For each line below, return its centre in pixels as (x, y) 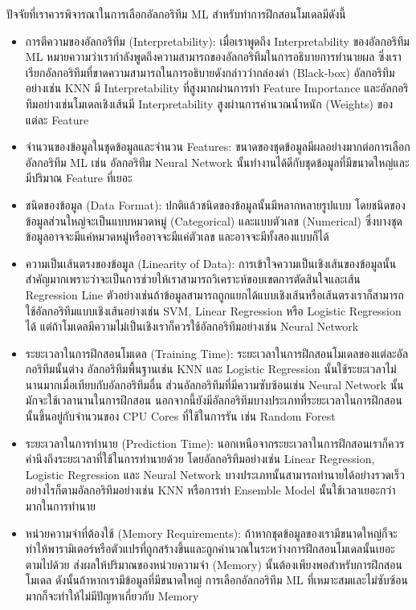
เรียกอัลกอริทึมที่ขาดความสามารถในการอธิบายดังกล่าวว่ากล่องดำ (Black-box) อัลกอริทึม (210, 72)
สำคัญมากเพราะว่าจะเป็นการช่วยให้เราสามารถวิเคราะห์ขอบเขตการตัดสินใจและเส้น (193, 279)
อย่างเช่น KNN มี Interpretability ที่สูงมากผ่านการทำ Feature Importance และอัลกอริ (217, 88)
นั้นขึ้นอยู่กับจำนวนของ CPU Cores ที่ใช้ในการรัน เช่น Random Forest (180, 416)
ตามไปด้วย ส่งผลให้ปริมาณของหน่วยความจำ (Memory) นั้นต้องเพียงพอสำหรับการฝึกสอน (214, 564)
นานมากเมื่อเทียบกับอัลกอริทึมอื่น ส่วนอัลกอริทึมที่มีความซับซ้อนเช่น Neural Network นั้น (214, 384)
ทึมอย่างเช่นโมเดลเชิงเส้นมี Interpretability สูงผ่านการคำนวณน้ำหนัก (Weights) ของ (209, 103)
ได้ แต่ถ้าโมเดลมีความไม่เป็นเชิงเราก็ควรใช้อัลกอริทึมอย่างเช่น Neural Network (192, 326)
